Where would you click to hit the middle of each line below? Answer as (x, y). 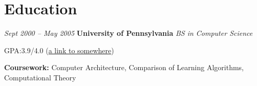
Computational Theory (40, 77)
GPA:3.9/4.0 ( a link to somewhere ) (59, 50)
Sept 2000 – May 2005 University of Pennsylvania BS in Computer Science (128, 33)
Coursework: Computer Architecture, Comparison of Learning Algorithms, (124, 67)
